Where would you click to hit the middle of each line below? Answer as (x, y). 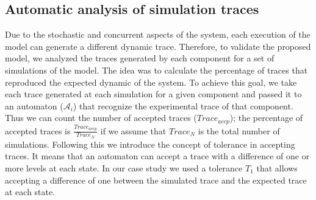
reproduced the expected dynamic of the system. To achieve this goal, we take (151, 82)
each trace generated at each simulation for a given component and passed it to (153, 94)
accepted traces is (38, 130)
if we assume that (133, 130)
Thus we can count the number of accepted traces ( (101, 118)
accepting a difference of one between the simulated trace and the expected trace (156, 180)
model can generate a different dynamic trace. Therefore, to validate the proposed (158, 46)
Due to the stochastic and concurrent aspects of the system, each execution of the (158, 34)
